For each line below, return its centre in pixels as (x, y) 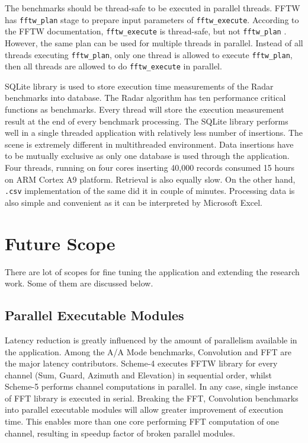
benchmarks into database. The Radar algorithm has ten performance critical (145, 98)
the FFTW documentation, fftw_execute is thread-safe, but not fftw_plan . (146, 31)
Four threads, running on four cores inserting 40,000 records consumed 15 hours (150, 167)
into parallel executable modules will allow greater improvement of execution (144, 409)
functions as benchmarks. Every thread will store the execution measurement (145, 109)
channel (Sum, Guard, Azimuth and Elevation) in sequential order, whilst (138, 375)
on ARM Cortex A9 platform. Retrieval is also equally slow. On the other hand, (150, 179)
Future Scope (60, 243)
